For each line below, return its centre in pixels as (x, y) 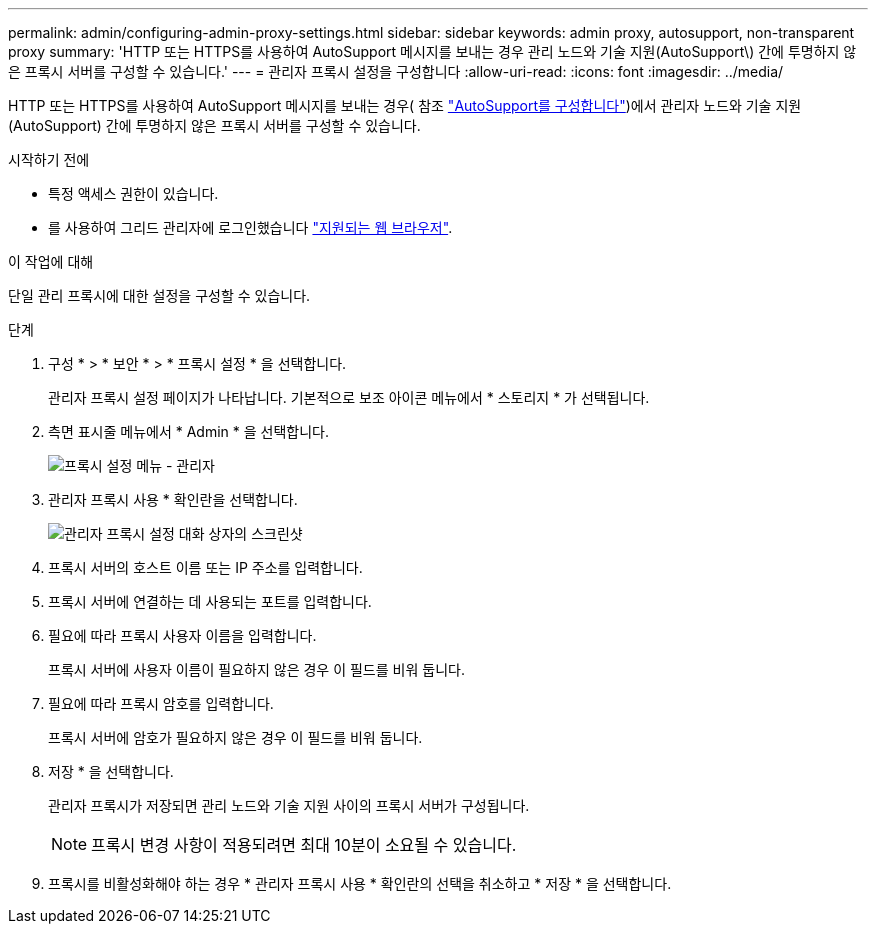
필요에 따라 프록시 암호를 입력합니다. (161, 703)
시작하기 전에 (49, 159)
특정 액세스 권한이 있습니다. (133, 193)
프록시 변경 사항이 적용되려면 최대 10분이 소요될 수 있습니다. (304, 845)
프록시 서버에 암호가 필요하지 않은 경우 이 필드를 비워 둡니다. (235, 737)
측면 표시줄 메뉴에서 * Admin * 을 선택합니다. (188, 431)
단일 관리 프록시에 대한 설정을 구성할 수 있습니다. (159, 295)
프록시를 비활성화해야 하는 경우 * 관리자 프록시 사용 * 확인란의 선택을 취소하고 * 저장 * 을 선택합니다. (360, 883)
